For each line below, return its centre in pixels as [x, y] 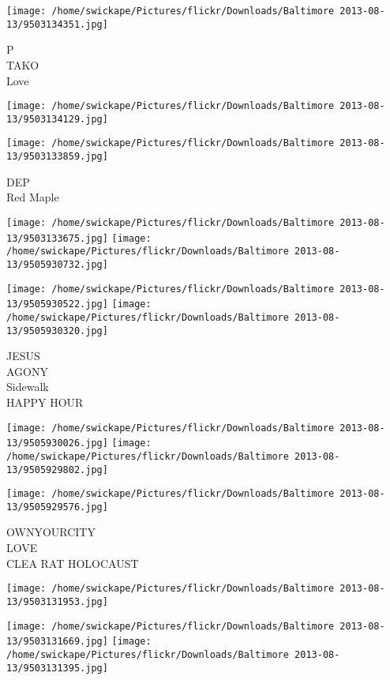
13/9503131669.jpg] [57, 642]
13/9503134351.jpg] [57, 24]
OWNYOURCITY [51, 532]
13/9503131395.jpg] [57, 668]
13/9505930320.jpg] [57, 331]
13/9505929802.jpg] [57, 470]
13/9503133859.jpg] [57, 157]
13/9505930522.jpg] [57, 304]
